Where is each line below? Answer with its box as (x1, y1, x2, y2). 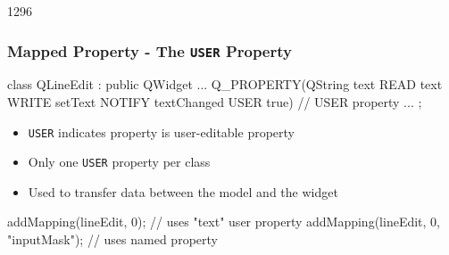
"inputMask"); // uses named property (7, 230, 218, 249)
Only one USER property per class (28, 152, 211, 171)
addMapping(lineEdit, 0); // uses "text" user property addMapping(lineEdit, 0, (7, 212, 440, 231)
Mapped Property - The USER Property (7, 39, 292, 62)
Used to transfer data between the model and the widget (28, 182, 338, 201)
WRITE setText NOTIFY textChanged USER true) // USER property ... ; (7, 92, 422, 111)
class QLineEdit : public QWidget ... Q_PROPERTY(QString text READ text (7, 75, 443, 94)
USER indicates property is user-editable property (28, 122, 295, 141)
